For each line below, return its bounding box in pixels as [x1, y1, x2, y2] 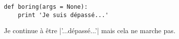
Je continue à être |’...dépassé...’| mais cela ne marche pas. [4, 25, 176, 36]
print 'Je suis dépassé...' [18, 11, 109, 19]
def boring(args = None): [4, 3, 88, 10]
